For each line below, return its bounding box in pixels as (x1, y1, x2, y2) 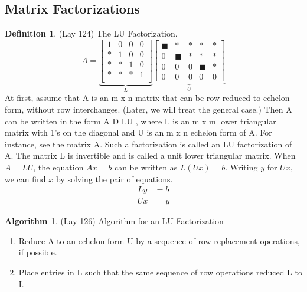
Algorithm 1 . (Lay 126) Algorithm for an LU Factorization (5, 215, 224, 227)
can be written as (114, 160, 178, 173)
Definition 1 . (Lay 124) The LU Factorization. (5, 27, 178, 40)
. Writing (225, 160, 258, 173)
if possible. (18, 246, 57, 258)
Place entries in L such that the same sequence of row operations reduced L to (18, 265, 302, 278)
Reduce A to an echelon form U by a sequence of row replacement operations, (18, 234, 300, 247)
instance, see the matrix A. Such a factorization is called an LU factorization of (5, 137, 292, 150)
